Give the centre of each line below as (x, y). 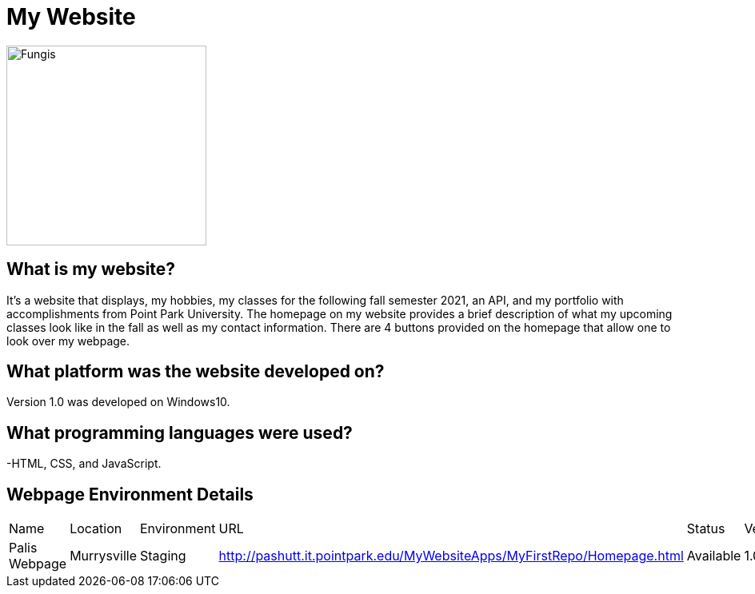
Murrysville (103, 556)
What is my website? (91, 269)
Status (706, 529)
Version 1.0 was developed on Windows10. (118, 402)
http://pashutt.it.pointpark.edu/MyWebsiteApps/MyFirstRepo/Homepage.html (451, 556)
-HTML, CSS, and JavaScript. (84, 464)
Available (714, 556)
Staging (163, 556)
